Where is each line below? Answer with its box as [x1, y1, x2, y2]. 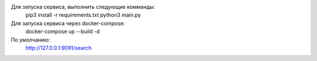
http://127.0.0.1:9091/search [25, 44, 92, 51]
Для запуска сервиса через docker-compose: [11, 19, 126, 26]
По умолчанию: [11, 36, 50, 43]
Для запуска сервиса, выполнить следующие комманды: [11, 4, 156, 10]
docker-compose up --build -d [25, 28, 100, 35]
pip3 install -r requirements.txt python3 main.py [25, 12, 141, 19]
